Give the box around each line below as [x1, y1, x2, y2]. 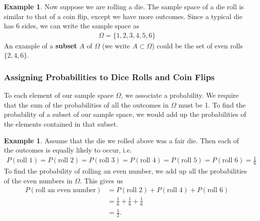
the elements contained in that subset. [4, 119, 118, 129]
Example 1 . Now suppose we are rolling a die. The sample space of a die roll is [4, 1, 244, 11]
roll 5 [181, 157, 197, 164]
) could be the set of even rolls [152, 40, 243, 50]
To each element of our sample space [4, 90, 114, 100]
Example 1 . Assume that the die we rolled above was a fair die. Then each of [4, 135, 239, 145]
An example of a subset [4, 40, 77, 50]
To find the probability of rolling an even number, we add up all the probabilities [4, 166, 247, 176]
